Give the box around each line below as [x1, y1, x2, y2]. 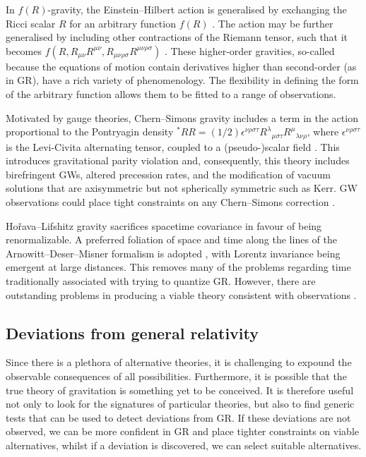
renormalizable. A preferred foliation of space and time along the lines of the [6, 232, 337, 247]
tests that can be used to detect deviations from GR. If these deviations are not [6, 410, 351, 425]
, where [307, 124, 339, 139]
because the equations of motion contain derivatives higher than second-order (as [6, 59, 357, 73]
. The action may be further [212, 16, 333, 30]
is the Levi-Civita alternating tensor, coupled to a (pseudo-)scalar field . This [6, 139, 340, 154]
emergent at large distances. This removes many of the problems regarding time [6, 260, 351, 274]
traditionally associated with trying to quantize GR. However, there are [6, 273, 316, 288]
